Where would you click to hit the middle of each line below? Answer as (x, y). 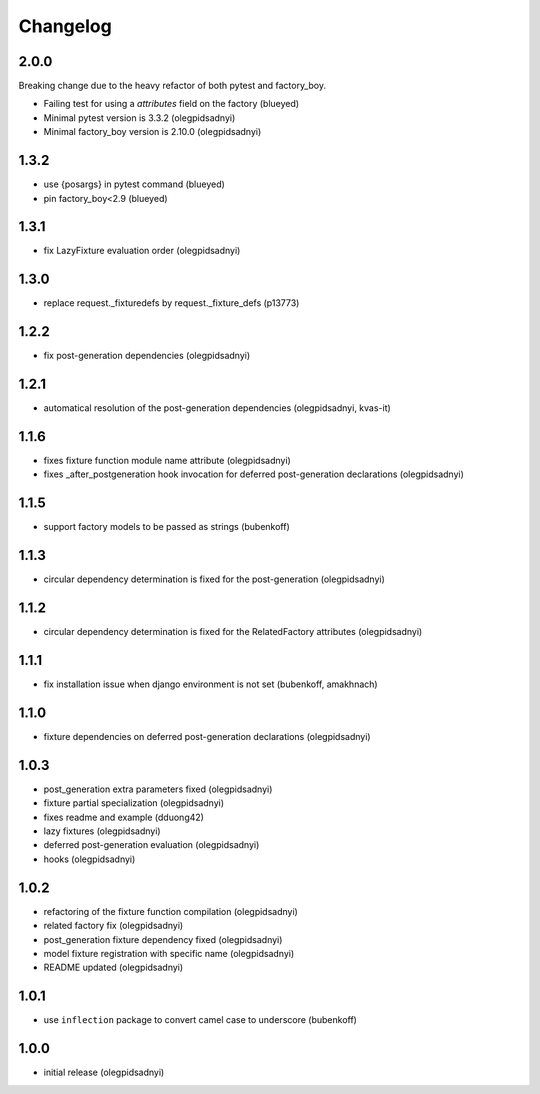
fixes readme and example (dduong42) (124, 817)
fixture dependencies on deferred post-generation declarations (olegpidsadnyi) (207, 736)
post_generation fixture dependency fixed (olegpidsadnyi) (163, 939)
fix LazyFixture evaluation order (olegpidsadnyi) (142, 251)
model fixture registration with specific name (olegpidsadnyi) (169, 953)
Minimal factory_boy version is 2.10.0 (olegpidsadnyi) (152, 132)
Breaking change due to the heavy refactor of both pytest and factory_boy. (172, 86)
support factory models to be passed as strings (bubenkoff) (166, 527)
